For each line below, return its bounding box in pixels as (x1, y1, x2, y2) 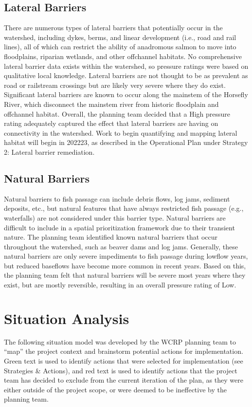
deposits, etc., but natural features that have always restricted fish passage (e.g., (4, 203, 244, 213)
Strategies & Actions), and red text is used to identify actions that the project (4, 365, 237, 375)
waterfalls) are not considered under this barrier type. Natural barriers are (4, 212, 226, 223)
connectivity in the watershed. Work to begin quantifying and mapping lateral (4, 127, 237, 138)
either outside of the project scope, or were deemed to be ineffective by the (4, 384, 227, 394)
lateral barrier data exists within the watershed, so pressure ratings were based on (4, 61, 249, 71)
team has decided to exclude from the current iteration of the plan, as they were (4, 375, 243, 385)
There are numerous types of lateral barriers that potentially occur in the (4, 22, 223, 33)
